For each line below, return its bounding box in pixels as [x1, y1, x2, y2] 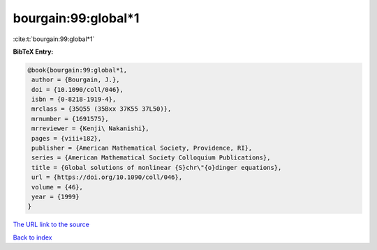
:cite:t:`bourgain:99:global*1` [13, 35, 95, 43]
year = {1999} [31, 193, 80, 201]
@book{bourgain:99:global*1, [27, 66, 128, 74]
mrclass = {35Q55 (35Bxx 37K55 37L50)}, [31, 105, 172, 113]
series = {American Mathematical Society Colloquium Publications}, [31, 154, 271, 162]
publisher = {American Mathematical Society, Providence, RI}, [31, 144, 253, 153]
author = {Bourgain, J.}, [31, 76, 120, 84]
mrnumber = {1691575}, [31, 115, 110, 123]
